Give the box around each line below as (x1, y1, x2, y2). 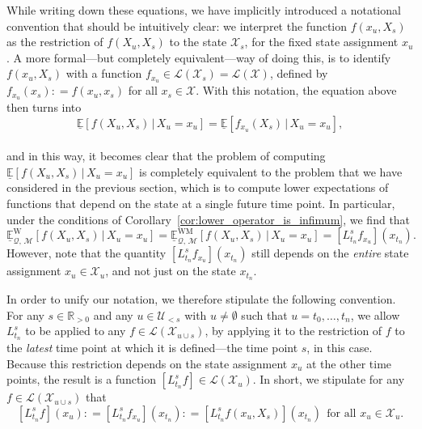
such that (241, 306, 288, 323)
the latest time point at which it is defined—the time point (6, 339, 298, 356)
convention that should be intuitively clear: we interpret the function (6, 17, 348, 34)
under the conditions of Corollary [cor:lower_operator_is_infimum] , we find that (6, 210, 411, 227)
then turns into (6, 99, 82, 116)
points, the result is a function (6, 371, 157, 388)
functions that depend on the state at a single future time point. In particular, (6, 195, 395, 212)
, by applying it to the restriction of (205, 322, 382, 339)
